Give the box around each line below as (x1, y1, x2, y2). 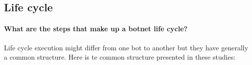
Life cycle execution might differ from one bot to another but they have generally (4, 42, 249, 52)
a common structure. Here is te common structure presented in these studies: (4, 52, 236, 62)
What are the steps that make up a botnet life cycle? (4, 23, 188, 34)
